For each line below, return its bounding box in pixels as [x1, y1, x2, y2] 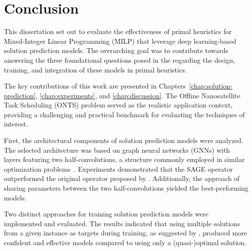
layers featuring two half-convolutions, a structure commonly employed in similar [4, 154, 245, 164]
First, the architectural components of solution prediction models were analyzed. [4, 135, 244, 145]
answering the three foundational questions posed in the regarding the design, [4, 54, 235, 65]
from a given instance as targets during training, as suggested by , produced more [4, 228, 247, 238]
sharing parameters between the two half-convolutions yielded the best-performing [4, 183, 249, 193]
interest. [4, 119, 28, 129]
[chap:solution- [189, 81, 233, 91]
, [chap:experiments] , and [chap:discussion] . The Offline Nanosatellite [35, 90, 240, 100]
